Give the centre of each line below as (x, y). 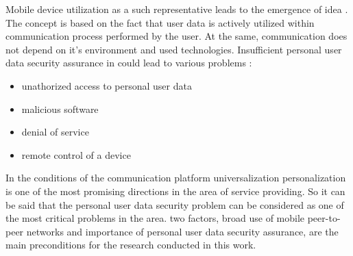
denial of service (55, 132)
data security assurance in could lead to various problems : (129, 63)
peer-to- (324, 218)
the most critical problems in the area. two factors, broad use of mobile (155, 218)
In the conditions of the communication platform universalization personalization (176, 178)
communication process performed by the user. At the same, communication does (176, 36)
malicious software (60, 108)
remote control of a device (76, 154)
